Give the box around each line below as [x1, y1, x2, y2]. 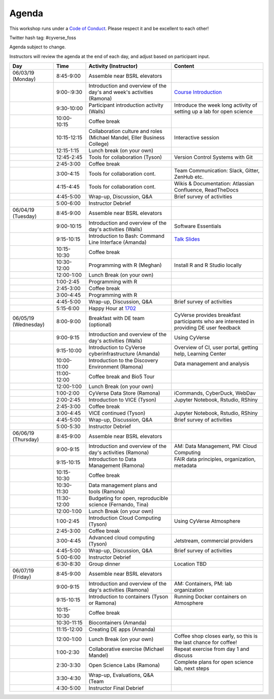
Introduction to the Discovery [88, 357, 158, 364]
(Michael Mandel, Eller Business [88, 134, 165, 141]
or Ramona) [88, 599, 117, 607]
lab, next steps [174, 665, 210, 672]
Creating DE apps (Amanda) [88, 626, 156, 633]
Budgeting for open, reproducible [88, 495, 168, 502]
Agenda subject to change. [9, 44, 66, 50]
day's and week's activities [88, 89, 153, 96]
